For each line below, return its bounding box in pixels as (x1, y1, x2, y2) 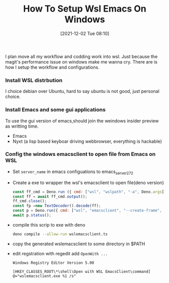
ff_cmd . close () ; (12, 199, 47, 204)
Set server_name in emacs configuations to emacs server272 (12, 168, 134, 176)
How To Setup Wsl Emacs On (23, 3, 147, 15)
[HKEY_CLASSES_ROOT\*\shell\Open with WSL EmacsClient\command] (12, 269, 151, 274)
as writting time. (5, 123, 39, 129)
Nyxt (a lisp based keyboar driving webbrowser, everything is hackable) (12, 138, 162, 144)
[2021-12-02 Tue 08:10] (60, 30, 109, 36)
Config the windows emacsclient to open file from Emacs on (5, 151, 156, 158)
